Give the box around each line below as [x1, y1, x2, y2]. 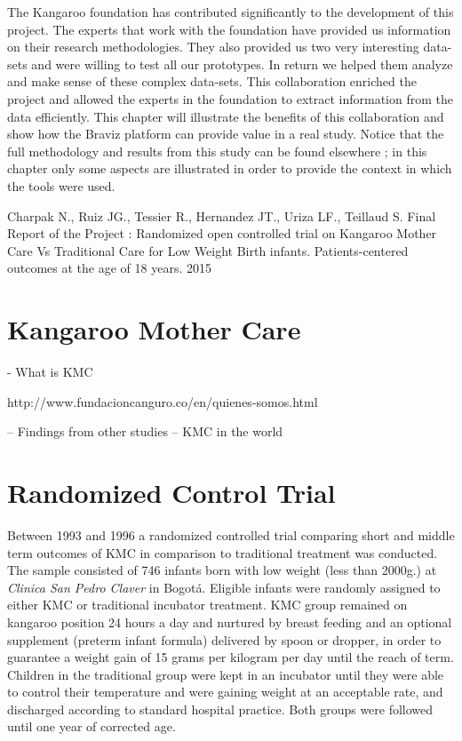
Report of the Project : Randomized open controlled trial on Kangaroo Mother [7, 224, 437, 243]
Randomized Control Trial [7, 474, 336, 510]
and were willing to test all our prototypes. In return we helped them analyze [31, 54, 453, 73]
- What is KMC [7, 363, 93, 381]
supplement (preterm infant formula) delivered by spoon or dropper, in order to [7, 630, 442, 649]
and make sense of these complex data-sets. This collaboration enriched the [7, 72, 417, 91]
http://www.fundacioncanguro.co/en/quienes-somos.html [7, 392, 318, 410]
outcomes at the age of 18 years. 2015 [7, 259, 211, 277]
